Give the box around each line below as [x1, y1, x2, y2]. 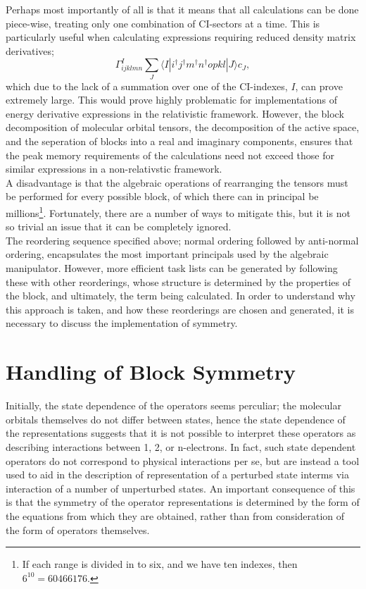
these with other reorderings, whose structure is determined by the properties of [6, 274, 351, 289]
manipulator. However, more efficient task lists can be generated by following [6, 261, 338, 275]
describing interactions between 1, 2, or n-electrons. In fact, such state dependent [6, 439, 356, 454]
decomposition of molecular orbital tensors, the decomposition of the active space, [6, 120, 360, 135]
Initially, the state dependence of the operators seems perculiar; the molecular [6, 398, 341, 413]
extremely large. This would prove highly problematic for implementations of [6, 92, 337, 107]
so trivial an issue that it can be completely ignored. [6, 219, 232, 234]
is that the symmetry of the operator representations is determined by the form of [6, 495, 360, 509]
